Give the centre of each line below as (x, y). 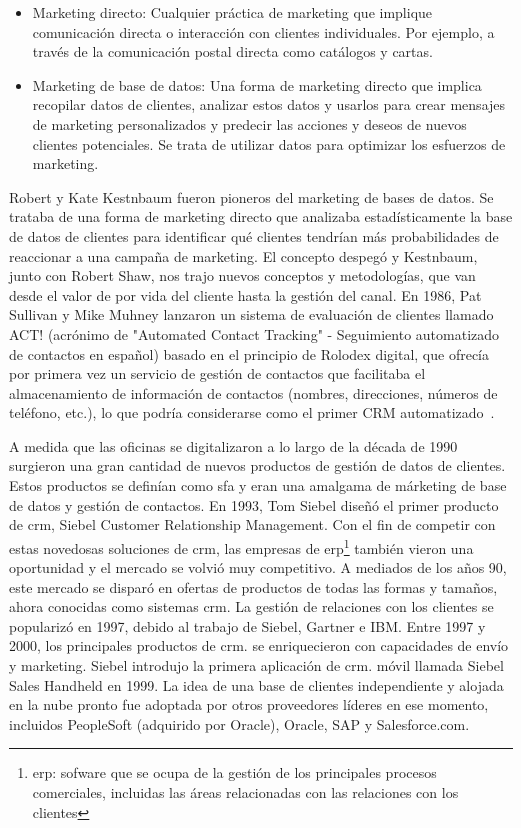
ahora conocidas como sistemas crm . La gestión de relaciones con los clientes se (251, 606)
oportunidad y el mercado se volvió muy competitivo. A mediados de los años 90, (258, 567)
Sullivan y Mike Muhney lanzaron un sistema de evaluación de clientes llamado (251, 314)
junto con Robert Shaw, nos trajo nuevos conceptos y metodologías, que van (242, 275)
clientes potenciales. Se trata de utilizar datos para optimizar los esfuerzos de (269, 143)
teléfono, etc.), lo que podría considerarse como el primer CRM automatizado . (252, 412)
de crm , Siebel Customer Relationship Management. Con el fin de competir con (252, 524)
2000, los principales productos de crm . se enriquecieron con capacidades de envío (259, 645)
